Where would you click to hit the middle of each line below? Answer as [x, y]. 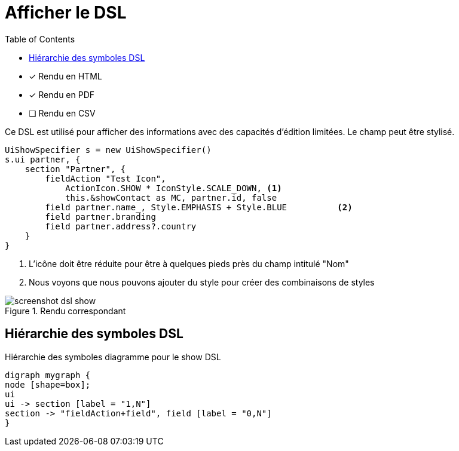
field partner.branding [100, 217]
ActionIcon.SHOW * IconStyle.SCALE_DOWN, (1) [174, 188]
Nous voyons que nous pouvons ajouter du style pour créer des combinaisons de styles [202, 282]
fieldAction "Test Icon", [105, 178]
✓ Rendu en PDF [62, 94]
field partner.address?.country [121, 226]
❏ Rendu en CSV [62, 113]
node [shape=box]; [48, 384]
